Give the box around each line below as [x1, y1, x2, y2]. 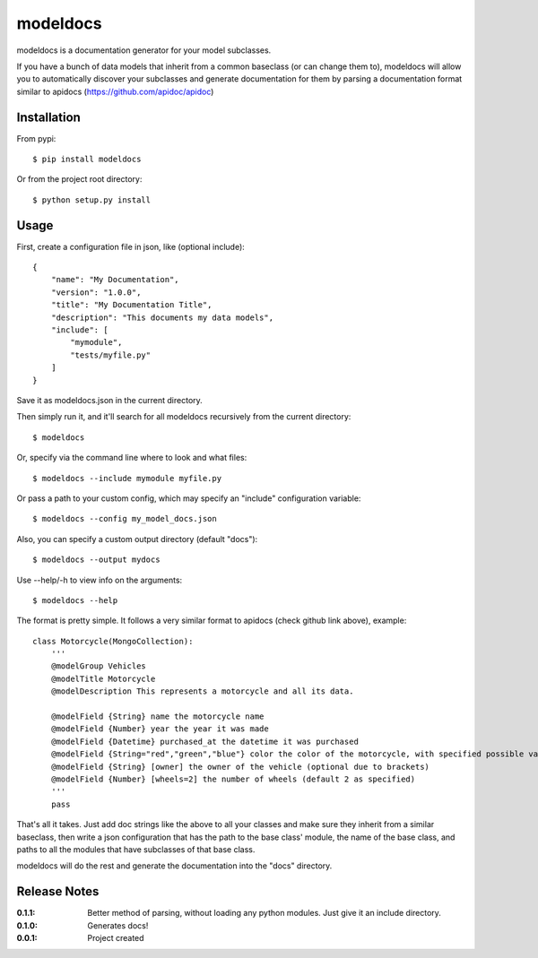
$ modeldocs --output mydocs [32, 555, 161, 565]
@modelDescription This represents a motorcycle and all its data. [50, 686, 354, 696]
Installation [16, 109, 81, 125]
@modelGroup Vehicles [50, 661, 147, 671]
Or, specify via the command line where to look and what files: [16, 453, 247, 463]
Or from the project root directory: [16, 174, 143, 185]
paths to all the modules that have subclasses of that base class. [16, 843, 256, 855]
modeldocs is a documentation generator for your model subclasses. [16, 45, 272, 56]
